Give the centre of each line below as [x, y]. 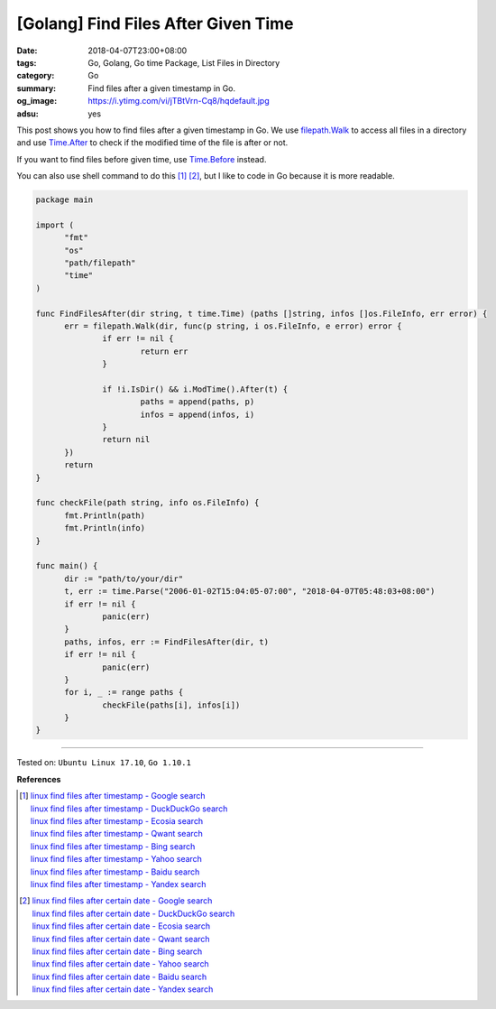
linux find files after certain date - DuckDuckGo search [133, 913]
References [39, 779]
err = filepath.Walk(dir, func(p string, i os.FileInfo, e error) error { [233, 326]
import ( [55, 225]
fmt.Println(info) [105, 528]
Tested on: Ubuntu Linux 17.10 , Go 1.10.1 [104, 763]
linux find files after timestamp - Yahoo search [116, 859]
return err [164, 351]
